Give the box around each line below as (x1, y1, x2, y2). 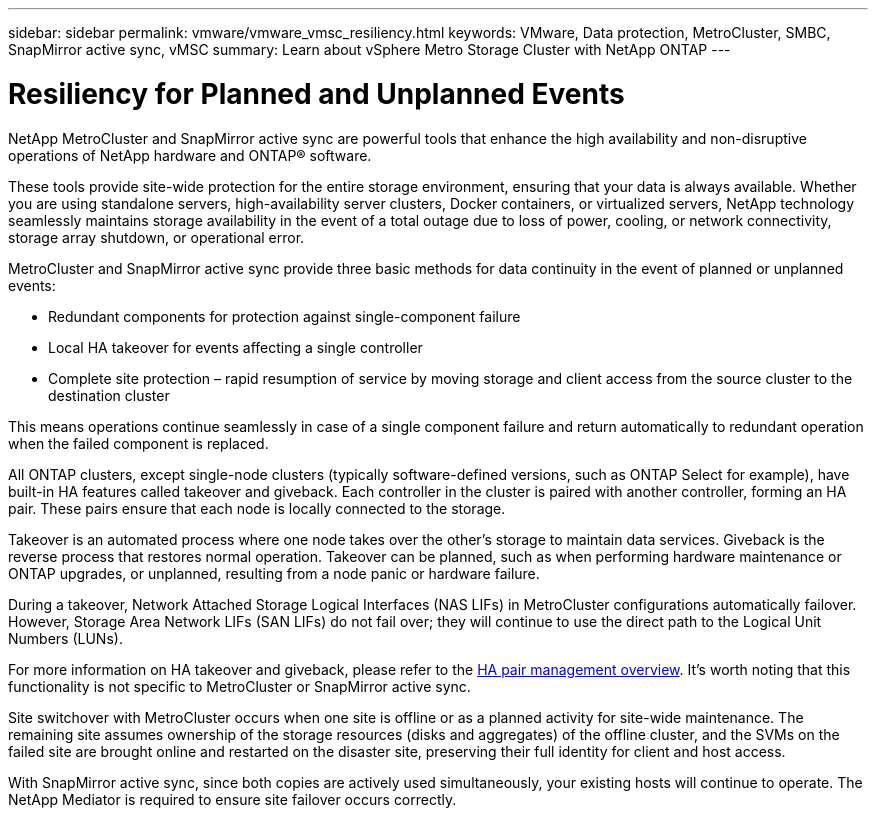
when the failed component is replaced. (8, 434, 269, 452)
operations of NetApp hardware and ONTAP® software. (8, 146, 372, 164)
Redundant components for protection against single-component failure (48, 307, 521, 325)
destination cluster (48, 386, 170, 404)
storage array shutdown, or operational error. (8, 228, 305, 246)
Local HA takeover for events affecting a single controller (48, 338, 423, 356)
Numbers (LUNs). (8, 629, 123, 647)
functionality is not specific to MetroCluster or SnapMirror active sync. (8, 677, 471, 695)
